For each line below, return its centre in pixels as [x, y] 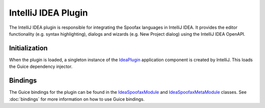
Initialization [28, 48]
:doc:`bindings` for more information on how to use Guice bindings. [77, 99]
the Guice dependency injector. [41, 66]
